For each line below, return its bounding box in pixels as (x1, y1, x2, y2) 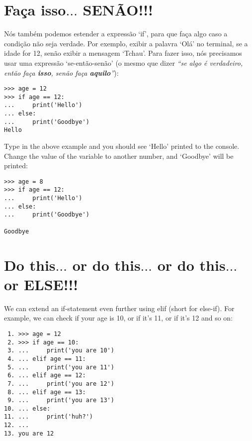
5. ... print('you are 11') (7, 363, 114, 371)
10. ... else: (4, 405, 51, 412)
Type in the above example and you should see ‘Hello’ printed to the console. (4, 141, 240, 151)
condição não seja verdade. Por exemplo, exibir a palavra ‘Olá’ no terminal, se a (4, 38, 248, 48)
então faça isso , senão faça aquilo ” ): (4, 67, 119, 78)
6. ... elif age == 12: (7, 372, 86, 379)
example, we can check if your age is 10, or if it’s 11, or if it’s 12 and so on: (4, 313, 233, 323)
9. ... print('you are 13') (7, 397, 114, 404)
